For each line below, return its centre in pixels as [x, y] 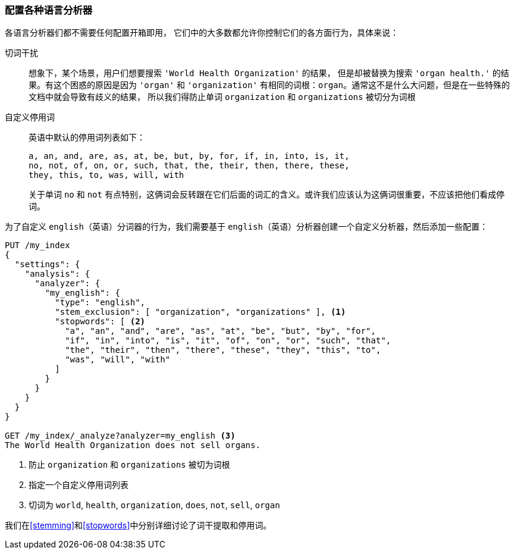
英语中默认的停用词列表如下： [87, 137]
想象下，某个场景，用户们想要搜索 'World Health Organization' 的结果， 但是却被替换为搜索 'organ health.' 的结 [269, 73]
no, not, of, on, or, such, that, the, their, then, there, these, [189, 166]
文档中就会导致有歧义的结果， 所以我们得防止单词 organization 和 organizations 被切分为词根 [222, 97]
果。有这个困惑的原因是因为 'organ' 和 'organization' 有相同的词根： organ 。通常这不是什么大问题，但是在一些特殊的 [269, 85]
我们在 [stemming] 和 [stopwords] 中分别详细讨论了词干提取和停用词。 [138, 525]
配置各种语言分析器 [49, 10]
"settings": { [47, 265]
